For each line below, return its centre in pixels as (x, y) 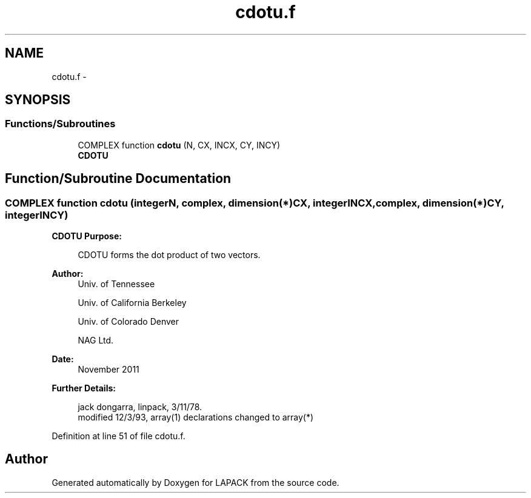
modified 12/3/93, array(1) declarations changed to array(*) (196, 417)
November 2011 (109, 370)
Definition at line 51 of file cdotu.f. (119, 436)
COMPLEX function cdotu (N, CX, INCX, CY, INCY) (179, 145)
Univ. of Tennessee (116, 284)
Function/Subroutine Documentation (118, 179)
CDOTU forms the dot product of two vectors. (169, 255)
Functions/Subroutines (60, 124)
